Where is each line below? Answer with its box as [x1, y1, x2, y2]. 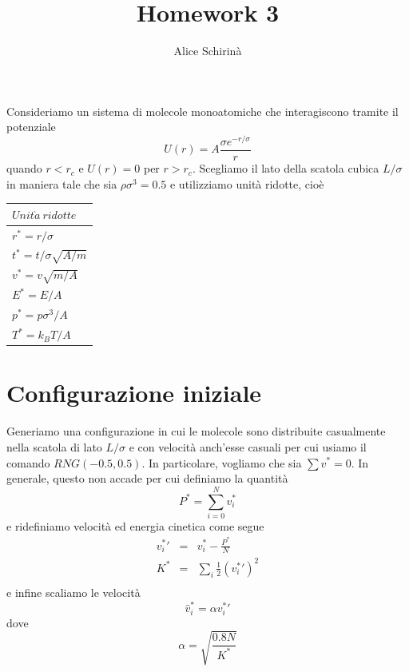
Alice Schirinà [173, 42, 242, 59]
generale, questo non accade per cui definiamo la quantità [6, 470, 288, 487]
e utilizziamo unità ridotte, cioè [169, 175, 324, 192]
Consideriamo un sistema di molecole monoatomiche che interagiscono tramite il [6, 102, 399, 119]
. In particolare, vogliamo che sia [141, 454, 302, 471]
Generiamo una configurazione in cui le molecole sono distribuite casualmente [6, 423, 386, 439]
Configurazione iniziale [6, 376, 262, 409]
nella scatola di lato [6, 438, 102, 455]
